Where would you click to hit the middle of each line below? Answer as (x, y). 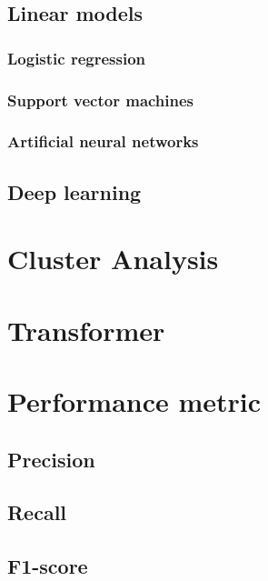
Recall (37, 512)
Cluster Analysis (113, 259)
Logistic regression (77, 58)
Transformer (86, 330)
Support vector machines (101, 100)
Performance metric (134, 401)
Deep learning (74, 191)
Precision (51, 459)
